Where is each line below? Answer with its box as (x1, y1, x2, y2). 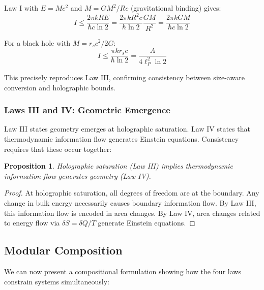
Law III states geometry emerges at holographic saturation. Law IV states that (4, 123, 250, 134)
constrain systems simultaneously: (4, 276, 109, 286)
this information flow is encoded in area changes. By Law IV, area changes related (4, 207, 260, 218)
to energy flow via (4, 217, 60, 228)
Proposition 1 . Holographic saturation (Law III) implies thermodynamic (4, 160, 233, 171)
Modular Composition (4, 242, 123, 258)
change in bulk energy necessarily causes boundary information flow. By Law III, (4, 197, 256, 208)
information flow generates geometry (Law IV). (4, 170, 151, 181)
